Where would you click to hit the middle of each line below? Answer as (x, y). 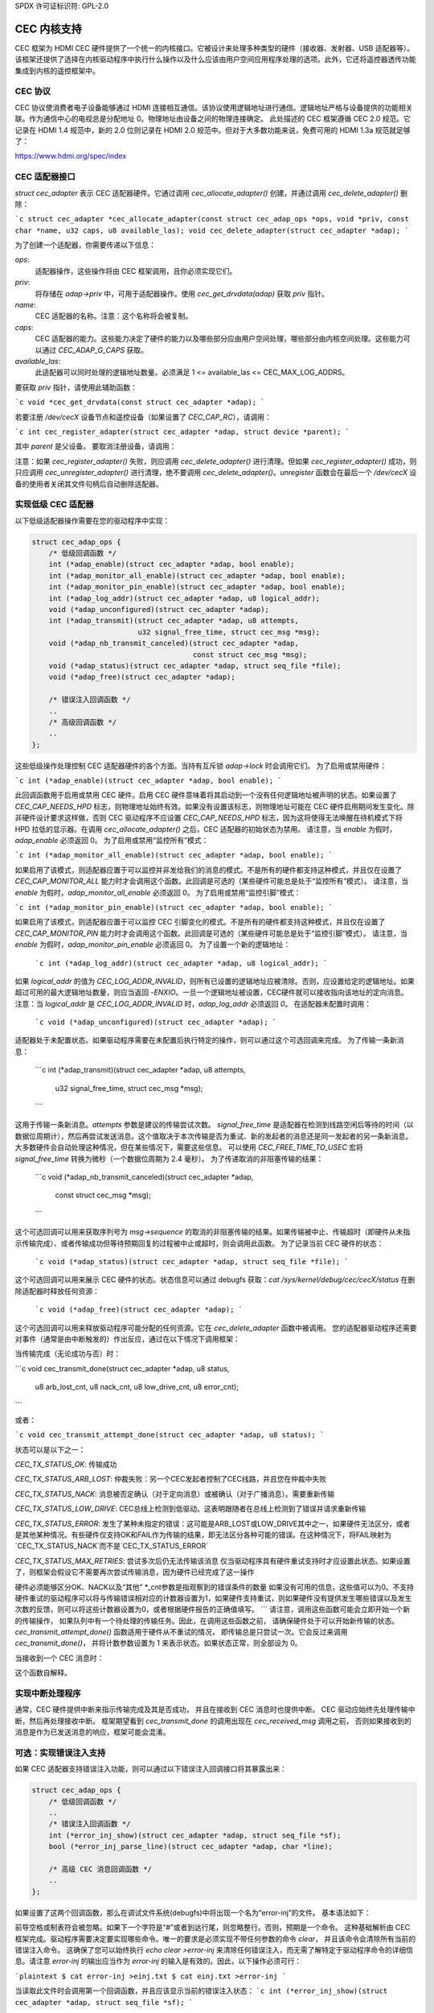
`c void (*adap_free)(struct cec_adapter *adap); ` (139, 1310)
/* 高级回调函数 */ (82, 722)
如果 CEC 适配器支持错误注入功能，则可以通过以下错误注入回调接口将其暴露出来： (151, 1769)
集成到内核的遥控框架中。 (57, 70)
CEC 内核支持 (48, 29)
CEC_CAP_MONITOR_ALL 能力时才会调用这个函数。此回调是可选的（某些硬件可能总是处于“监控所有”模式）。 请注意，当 (212, 881)
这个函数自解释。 (43, 1673)
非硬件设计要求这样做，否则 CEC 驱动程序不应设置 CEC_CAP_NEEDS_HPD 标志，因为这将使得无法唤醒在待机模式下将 (209, 818)
